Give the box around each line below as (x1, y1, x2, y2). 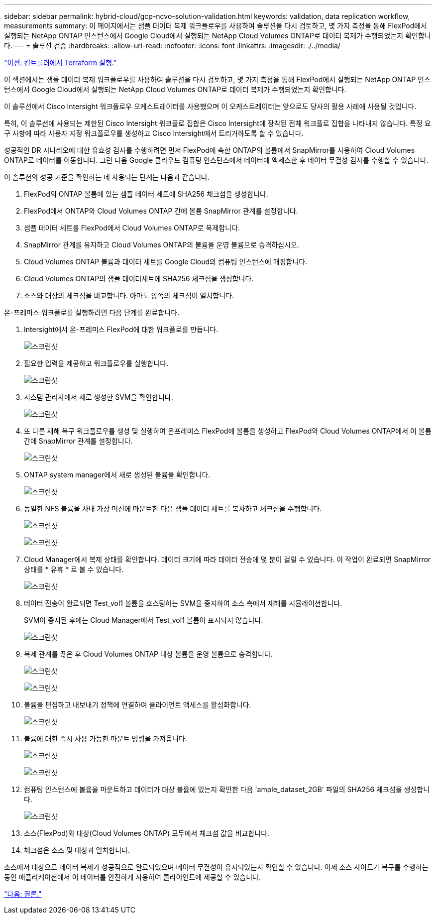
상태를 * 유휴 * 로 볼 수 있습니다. (24, 565, 124, 574)
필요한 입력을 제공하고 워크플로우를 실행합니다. (24, 359, 169, 367)
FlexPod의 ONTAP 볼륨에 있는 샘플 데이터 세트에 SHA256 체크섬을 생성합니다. (24, 190, 268, 198)
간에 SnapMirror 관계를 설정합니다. (24, 437, 133, 445)
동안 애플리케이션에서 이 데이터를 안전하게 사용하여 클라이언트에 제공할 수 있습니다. (4, 873, 261, 881)
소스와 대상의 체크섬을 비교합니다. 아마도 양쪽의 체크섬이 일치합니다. (24, 291, 234, 300)
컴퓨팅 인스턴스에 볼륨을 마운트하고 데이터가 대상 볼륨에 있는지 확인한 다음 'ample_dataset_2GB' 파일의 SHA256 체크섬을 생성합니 (24, 785, 430, 794)
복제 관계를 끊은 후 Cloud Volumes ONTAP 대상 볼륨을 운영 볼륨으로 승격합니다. (24, 650, 273, 658)
